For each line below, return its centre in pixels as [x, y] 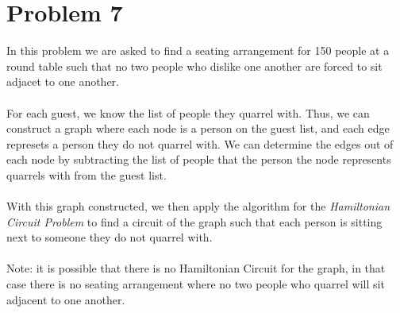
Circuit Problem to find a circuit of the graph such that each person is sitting [194, 221]
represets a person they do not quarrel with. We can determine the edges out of [200, 143]
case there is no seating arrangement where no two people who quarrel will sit [196, 284]
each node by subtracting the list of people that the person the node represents [199, 159]
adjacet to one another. [63, 81]
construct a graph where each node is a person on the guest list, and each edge [198, 128]
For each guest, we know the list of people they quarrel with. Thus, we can [188, 112]
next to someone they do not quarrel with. [110, 237]
